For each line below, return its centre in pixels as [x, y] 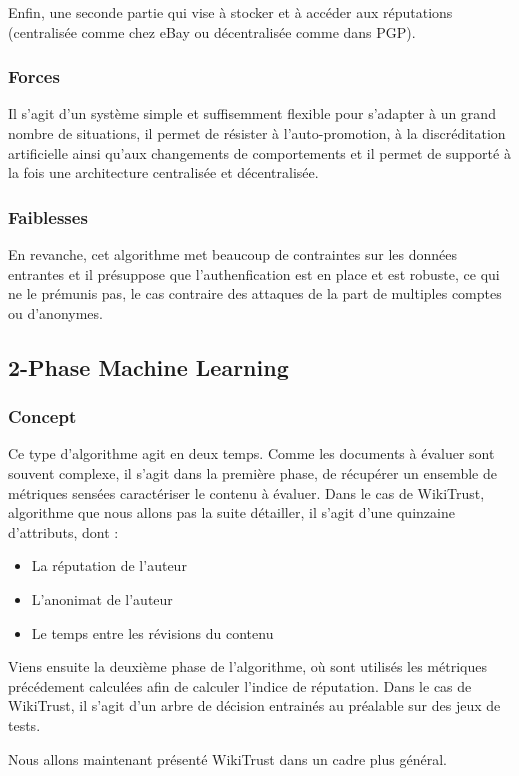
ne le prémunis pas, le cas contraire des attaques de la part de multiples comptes [255, 293]
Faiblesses [48, 216]
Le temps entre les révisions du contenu [152, 632]
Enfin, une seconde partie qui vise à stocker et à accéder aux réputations [230, 12]
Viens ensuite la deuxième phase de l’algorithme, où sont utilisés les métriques [247, 666]
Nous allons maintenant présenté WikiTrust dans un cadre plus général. [227, 758]
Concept [42, 416]
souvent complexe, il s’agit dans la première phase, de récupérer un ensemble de [252, 472]
